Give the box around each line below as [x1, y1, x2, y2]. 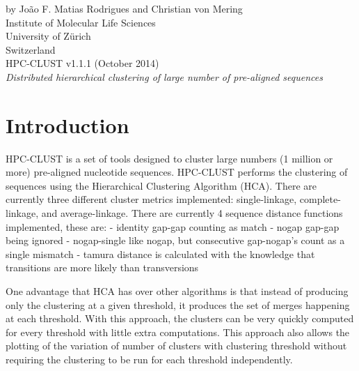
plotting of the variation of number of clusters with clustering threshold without [6, 338, 347, 353]
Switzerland [6, 42, 56, 56]
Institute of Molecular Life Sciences [6, 15, 156, 29]
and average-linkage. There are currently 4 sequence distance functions [41, 206, 343, 220]
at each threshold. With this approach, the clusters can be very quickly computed [6, 311, 354, 326]
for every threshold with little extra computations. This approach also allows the [6, 324, 350, 339]
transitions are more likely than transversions [6, 260, 199, 275]
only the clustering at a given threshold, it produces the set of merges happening [6, 297, 350, 312]
